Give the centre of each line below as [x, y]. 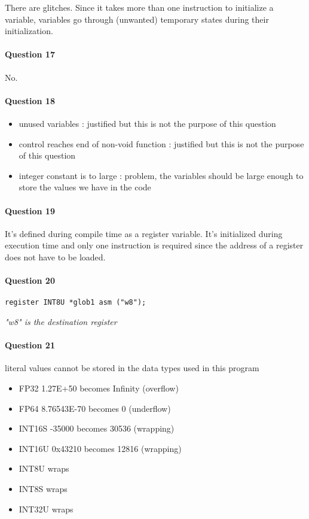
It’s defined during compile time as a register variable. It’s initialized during [144, 233]
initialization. [29, 31]
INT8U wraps [44, 468]
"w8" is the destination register [61, 321]
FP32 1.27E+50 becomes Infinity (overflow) [99, 388]
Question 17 [30, 54]
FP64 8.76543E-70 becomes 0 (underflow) [95, 408]
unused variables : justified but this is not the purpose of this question [147, 123]
